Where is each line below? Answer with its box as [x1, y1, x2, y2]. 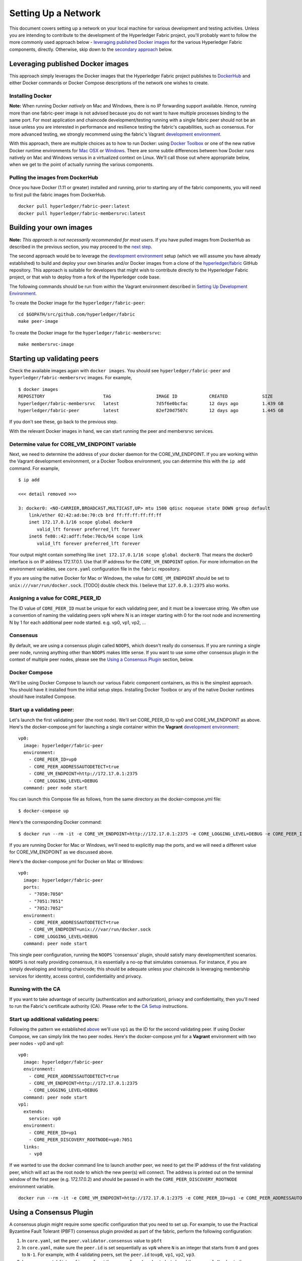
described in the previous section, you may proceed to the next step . [9, 244, 153, 250]
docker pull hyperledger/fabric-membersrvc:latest [18, 210, 146, 216]
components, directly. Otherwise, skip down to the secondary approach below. [9, 46, 173, 52]
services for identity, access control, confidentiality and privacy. [9, 973, 142, 979]
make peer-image [18, 318, 58, 324]
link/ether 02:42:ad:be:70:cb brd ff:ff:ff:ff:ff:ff [28, 512, 162, 518]
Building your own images [9, 223, 93, 232]
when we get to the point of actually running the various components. [9, 161, 154, 167]
